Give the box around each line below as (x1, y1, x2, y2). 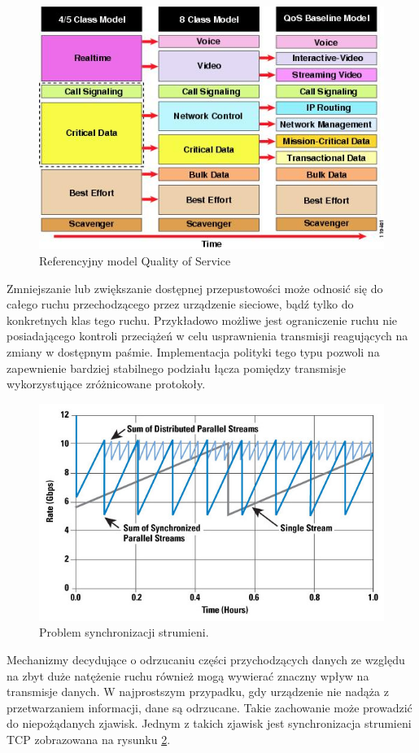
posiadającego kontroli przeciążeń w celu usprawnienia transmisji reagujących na (7, 327, 408, 344)
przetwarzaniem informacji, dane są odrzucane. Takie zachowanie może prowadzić (7, 698, 412, 716)
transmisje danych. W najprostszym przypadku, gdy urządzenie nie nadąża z (7, 683, 389, 700)
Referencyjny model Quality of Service (39, 252, 231, 269)
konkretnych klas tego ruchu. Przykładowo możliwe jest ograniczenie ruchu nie (7, 311, 398, 328)
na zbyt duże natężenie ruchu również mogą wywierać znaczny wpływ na (7, 667, 369, 684)
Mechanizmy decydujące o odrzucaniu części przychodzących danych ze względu (7, 650, 405, 668)
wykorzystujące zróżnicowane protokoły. (7, 375, 206, 392)
